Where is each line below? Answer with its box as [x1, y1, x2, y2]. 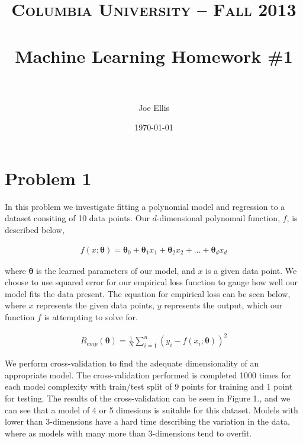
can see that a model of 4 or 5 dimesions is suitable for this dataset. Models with [5, 403, 298, 416]
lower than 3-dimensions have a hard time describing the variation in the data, [5, 415, 290, 428]
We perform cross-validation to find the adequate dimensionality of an [5, 357, 259, 369]
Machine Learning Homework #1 [15, 43, 293, 68]
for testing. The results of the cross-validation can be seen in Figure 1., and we [5, 391, 291, 404]
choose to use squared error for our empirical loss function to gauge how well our [5, 276, 298, 288]
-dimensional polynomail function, [156, 212, 281, 224]
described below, [5, 224, 65, 235]
